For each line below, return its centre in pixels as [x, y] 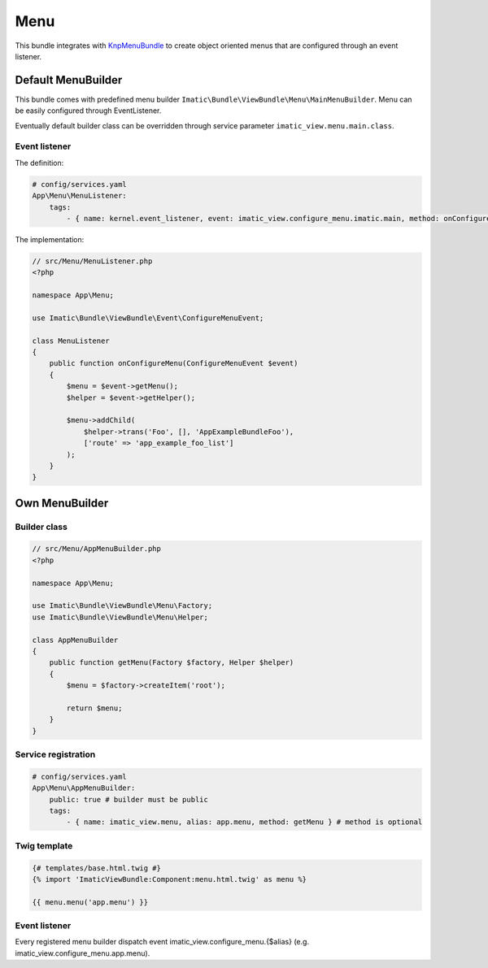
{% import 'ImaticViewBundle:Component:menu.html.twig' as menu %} [170, 879]
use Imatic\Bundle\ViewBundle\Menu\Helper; [120, 617]
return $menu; [94, 708]
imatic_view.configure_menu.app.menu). [83, 953]
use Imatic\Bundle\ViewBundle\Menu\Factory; [122, 606]
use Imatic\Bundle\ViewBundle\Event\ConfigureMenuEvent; [148, 318]
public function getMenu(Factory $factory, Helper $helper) [172, 663]
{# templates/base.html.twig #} [97, 868]
